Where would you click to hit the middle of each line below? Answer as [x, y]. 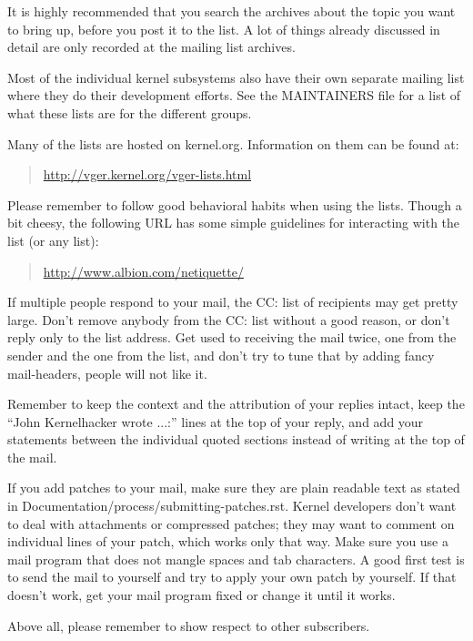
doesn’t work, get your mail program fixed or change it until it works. [201, 595]
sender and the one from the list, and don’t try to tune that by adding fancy [221, 355]
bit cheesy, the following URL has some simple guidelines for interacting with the [234, 223]
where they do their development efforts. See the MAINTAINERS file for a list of [234, 95]
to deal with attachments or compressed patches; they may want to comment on [231, 523]
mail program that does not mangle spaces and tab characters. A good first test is [236, 559]
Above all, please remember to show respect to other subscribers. [189, 625]
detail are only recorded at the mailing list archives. [151, 47]
